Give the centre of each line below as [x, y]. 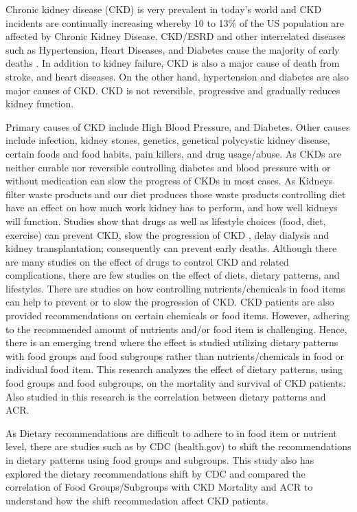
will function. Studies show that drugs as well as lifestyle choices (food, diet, [166, 221]
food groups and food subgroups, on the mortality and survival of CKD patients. [176, 383]
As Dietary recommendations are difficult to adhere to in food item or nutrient [171, 433]
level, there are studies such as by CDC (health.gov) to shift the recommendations [178, 446]
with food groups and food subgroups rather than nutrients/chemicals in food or [175, 355]
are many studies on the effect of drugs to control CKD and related [147, 261]
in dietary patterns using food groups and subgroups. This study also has [160, 460]
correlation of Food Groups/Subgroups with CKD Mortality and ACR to [159, 487]
